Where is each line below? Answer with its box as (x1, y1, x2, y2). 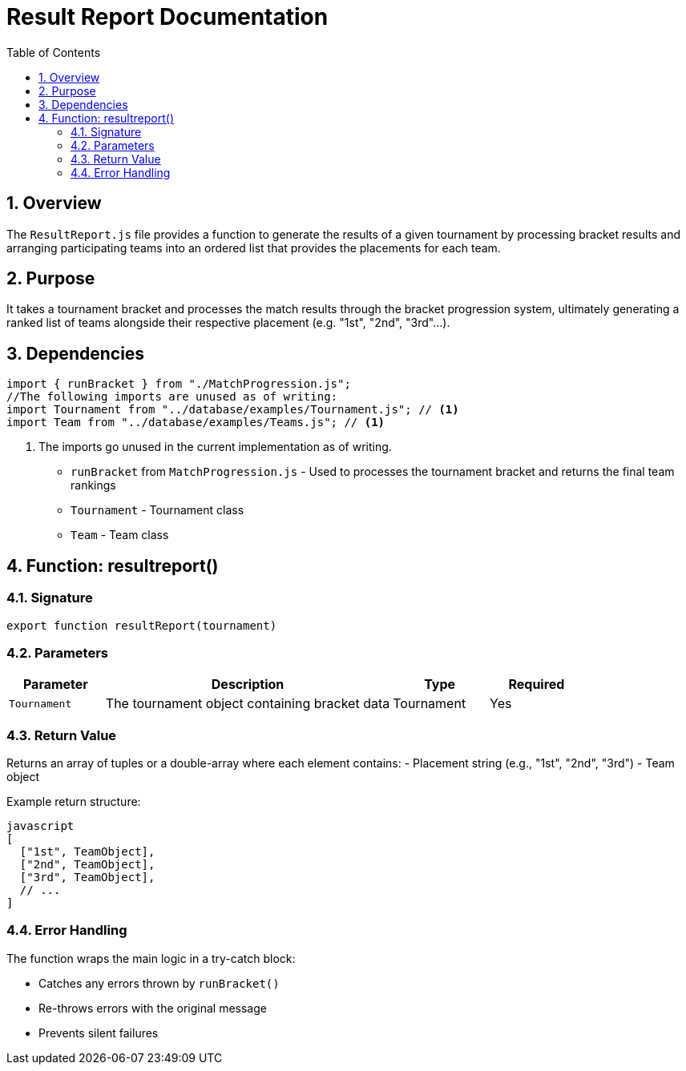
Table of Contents (6, 45, 101, 59)
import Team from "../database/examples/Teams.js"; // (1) (6, 416, 385, 429)
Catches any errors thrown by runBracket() (38, 976, 280, 990)
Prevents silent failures (38, 1025, 159, 1040)
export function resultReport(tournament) (6, 618, 277, 632)
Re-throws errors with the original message (38, 1001, 267, 1015)
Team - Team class (71, 528, 169, 542)
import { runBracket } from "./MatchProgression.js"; (6, 377, 351, 391)
